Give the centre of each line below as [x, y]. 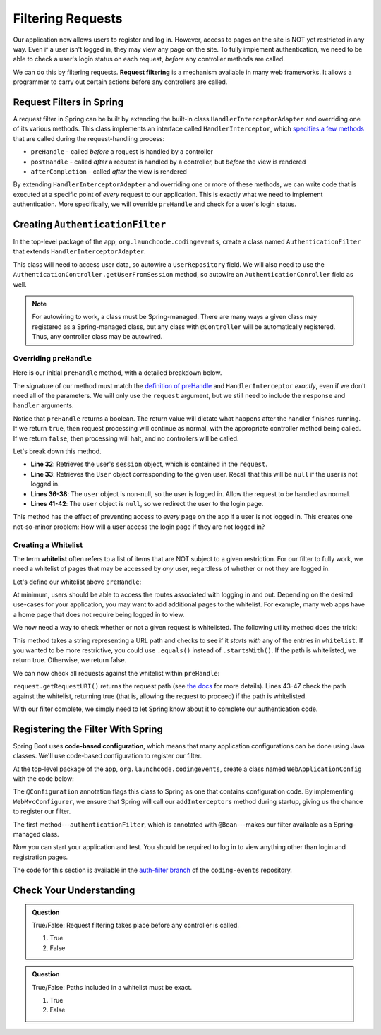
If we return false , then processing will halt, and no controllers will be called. [126, 438]
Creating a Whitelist [48, 545]
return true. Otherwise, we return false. [70, 660]
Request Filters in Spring [68, 102]
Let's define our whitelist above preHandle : [77, 582]
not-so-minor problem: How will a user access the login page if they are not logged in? [139, 527]
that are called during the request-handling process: [89, 138]
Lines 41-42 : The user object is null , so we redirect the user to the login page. [147, 504]
